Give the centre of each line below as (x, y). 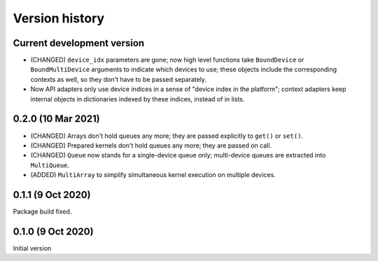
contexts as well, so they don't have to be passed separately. (118, 79)
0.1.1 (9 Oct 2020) (52, 195)
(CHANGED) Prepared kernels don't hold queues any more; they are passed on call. (151, 145)
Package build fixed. (42, 211)
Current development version (79, 43)
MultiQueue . (50, 165)
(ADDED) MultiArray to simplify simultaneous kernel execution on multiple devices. (153, 175)
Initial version (32, 248)
